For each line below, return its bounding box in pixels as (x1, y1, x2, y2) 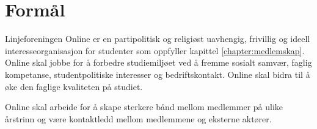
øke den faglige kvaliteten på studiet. (5, 80, 143, 92)
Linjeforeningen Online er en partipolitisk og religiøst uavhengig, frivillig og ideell (5, 32, 310, 45)
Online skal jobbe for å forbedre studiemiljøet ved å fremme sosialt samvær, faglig (5, 56, 312, 69)
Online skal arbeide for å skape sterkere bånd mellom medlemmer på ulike (5, 100, 283, 113)
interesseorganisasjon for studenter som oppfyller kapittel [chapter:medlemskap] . (5, 44, 305, 57)
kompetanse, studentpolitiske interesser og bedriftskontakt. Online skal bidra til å (5, 68, 310, 80)
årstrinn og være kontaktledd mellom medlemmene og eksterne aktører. (5, 112, 272, 125)
